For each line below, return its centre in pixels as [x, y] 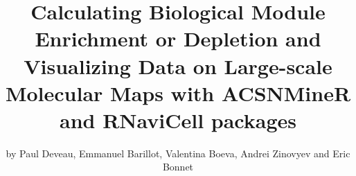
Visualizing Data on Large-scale [178, 65]
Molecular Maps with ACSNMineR [178, 93]
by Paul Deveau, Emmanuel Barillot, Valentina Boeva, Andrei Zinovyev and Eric [178, 153]
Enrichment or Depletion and [178, 38]
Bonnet [178, 167]
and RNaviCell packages [178, 120]
